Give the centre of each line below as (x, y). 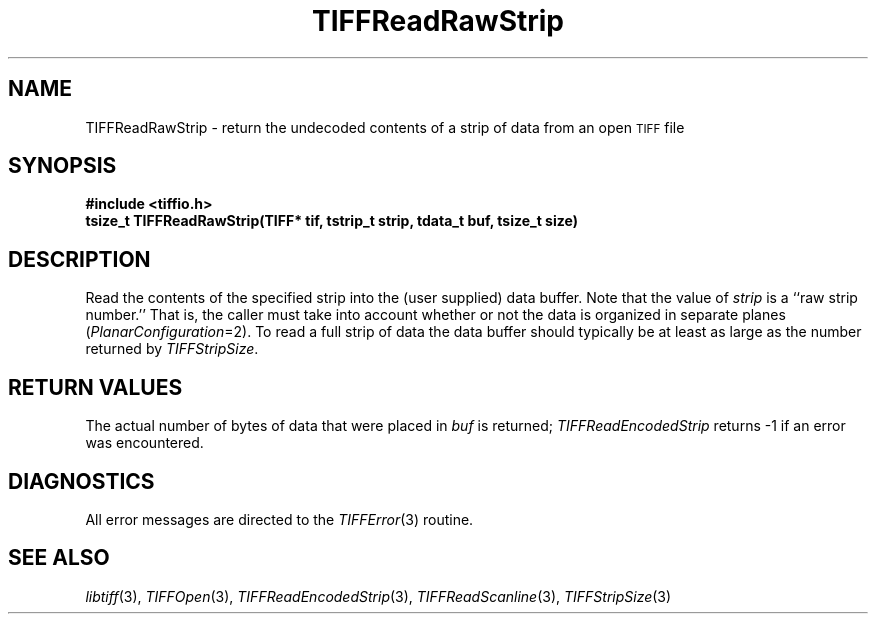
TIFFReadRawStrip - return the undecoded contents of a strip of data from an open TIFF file (385, 127)
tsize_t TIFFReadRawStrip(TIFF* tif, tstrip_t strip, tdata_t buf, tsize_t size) (331, 221)
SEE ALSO (59, 558)
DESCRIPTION (79, 259)
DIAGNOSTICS (81, 481)
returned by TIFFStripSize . (172, 349)
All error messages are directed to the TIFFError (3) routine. (279, 519)
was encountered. (144, 443)
